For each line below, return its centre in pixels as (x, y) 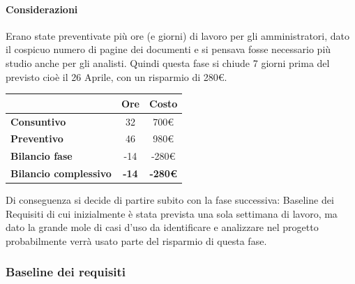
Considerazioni (42, 9)
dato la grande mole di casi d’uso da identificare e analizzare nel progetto (162, 227)
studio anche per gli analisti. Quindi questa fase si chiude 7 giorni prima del (168, 62)
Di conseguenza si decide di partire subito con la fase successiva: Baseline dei (170, 200)
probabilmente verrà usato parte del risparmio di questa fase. (136, 240)
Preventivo (37, 139)
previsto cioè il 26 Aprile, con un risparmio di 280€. (116, 76)
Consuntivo (38, 121)
